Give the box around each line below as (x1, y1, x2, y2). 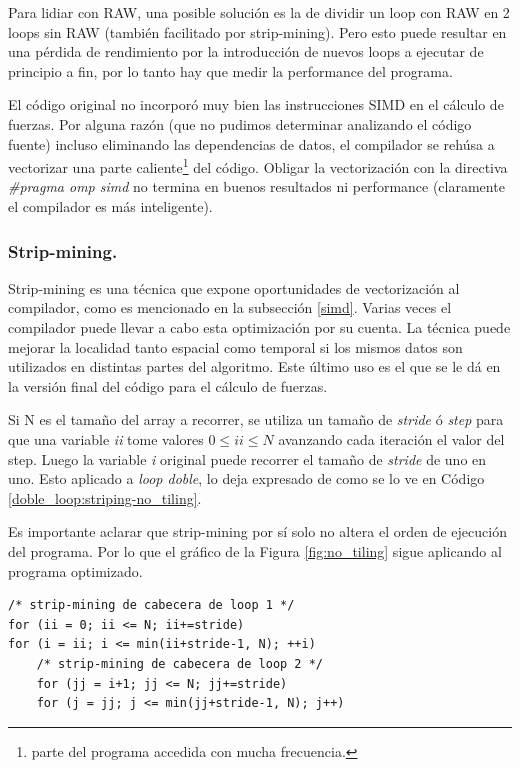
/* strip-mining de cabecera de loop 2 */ (36, 656, 323, 671)
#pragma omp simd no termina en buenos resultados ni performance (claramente (8, 176, 505, 197)
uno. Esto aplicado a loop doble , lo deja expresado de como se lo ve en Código (8, 468, 485, 489)
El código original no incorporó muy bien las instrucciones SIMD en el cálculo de (8, 94, 504, 115)
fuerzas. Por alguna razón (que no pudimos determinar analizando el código (8, 113, 472, 134)
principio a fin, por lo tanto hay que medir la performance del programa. (8, 60, 453, 81)
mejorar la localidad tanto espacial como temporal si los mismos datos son (8, 336, 463, 357)
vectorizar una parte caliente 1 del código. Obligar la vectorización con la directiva (8, 154, 508, 177)
